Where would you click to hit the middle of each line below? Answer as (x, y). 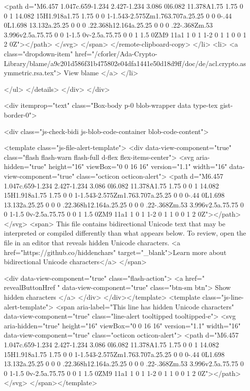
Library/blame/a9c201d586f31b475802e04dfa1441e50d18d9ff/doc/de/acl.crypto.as (125, 63)
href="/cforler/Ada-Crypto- (116, 53)
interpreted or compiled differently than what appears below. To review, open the (125, 233)
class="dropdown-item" (39, 53)
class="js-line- (223, 297)
